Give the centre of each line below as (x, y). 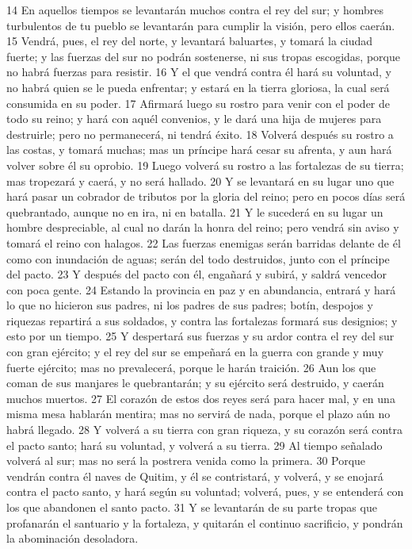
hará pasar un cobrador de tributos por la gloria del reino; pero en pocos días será (206, 196)
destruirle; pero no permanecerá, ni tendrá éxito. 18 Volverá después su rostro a (200, 134)
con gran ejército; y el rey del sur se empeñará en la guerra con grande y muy (195, 352)
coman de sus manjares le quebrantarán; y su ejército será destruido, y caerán (195, 383)
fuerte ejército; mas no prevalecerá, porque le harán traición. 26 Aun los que (191, 367)
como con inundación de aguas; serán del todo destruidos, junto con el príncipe (198, 258)
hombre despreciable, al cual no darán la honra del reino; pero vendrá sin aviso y (203, 227)
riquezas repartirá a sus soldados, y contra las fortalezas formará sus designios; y (202, 320)
